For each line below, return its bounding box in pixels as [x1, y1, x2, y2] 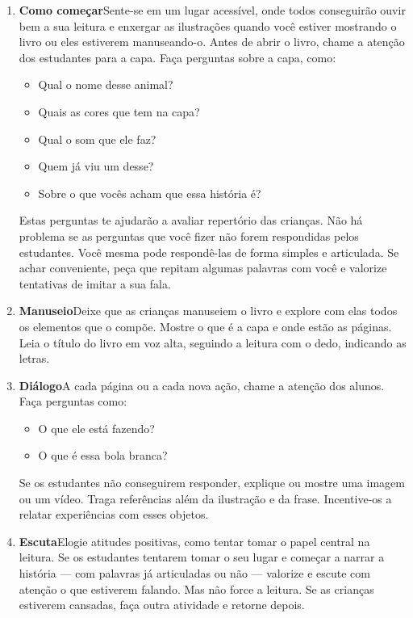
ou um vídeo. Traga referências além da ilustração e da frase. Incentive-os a [19, 490, 392, 507]
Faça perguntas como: [19, 393, 127, 410]
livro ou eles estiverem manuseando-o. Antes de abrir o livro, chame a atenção [19, 33, 405, 50]
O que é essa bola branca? [38, 447, 168, 464]
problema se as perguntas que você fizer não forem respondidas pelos [19, 227, 359, 244]
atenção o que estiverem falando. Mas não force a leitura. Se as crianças [19, 580, 374, 597]
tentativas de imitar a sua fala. [19, 275, 171, 292]
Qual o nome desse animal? [38, 76, 173, 93]
